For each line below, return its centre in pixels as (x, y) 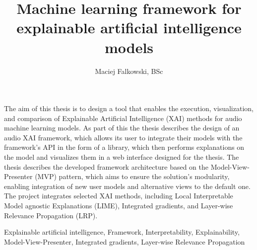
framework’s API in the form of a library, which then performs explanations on (124, 147)
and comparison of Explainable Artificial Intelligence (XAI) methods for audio (123, 118)
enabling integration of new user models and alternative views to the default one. (127, 186)
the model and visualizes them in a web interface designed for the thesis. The (122, 157)
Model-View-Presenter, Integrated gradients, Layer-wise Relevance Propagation (125, 241)
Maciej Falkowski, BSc (129, 71)
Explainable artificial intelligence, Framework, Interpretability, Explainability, (122, 232)
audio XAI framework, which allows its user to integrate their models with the (123, 137)
